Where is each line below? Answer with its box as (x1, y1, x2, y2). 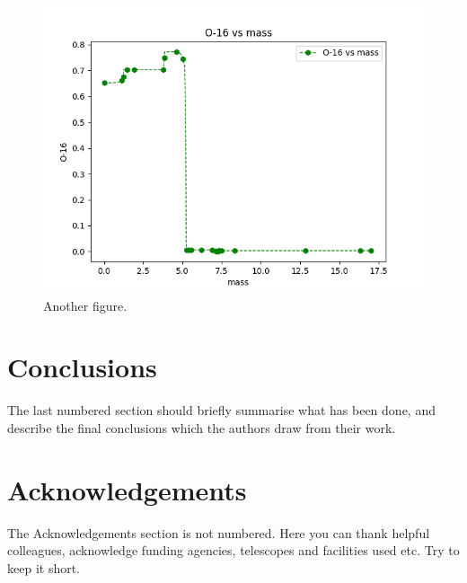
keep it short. (7, 558, 81, 577)
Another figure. (43, 296, 128, 314)
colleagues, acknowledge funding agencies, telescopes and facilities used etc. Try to (7, 541, 460, 560)
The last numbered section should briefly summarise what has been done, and (7, 401, 436, 420)
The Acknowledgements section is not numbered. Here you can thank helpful (7, 523, 430, 542)
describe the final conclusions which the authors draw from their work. (7, 418, 396, 437)
